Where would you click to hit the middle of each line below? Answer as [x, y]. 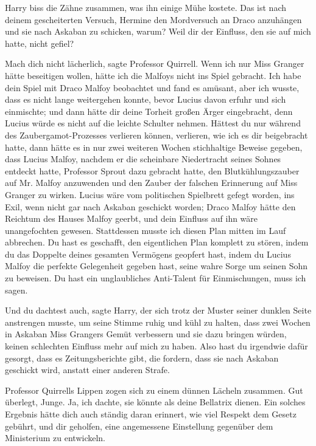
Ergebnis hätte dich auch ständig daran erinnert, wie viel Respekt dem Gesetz [151, 414]
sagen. [16, 290]
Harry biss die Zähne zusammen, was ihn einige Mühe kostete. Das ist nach [146, 7]
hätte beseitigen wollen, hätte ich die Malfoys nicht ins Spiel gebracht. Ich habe [153, 75]
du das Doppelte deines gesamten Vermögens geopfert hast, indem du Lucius [148, 254]
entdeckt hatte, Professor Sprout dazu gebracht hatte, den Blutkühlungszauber [152, 170]
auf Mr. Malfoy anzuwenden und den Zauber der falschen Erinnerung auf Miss [151, 183]
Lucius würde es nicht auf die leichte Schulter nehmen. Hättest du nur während [153, 123]
